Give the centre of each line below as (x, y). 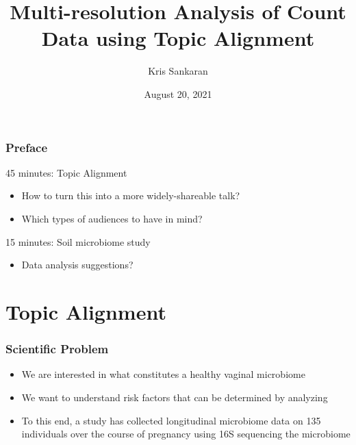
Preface (27, 147)
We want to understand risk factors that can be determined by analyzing (175, 397)
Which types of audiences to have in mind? (112, 218)
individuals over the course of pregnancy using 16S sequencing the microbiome (186, 434)
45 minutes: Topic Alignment (66, 172)
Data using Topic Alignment (178, 38)
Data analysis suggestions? (77, 265)
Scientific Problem (57, 349)
